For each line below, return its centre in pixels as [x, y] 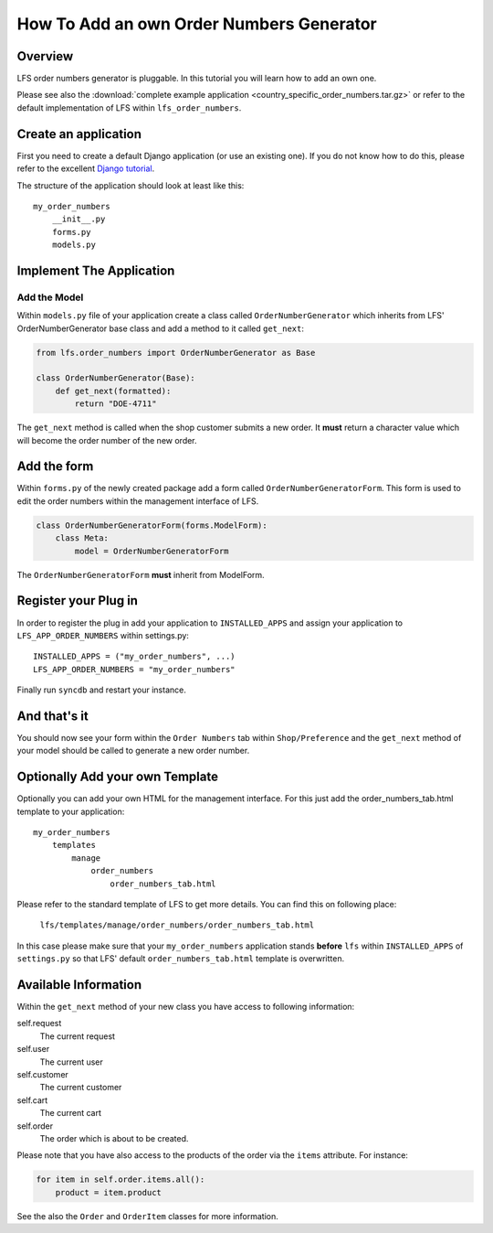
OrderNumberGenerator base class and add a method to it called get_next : [161, 328]
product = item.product [108, 1192]
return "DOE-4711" [115, 404]
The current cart [71, 1113]
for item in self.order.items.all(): [121, 1179]
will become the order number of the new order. [107, 440]
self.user [33, 1049]
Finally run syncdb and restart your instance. [101, 690]
